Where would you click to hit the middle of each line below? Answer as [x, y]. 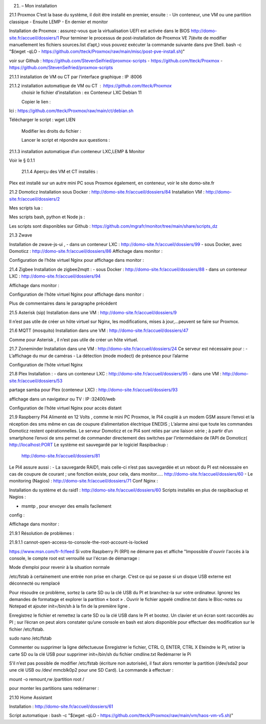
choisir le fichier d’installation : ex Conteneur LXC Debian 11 [82, 93]
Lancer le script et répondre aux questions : [66, 140]
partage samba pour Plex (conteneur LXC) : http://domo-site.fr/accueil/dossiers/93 [93, 390]
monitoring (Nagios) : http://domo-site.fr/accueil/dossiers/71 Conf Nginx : [83, 481]
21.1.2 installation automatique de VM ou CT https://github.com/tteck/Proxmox [90, 85]
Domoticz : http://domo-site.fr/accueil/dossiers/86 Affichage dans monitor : [86, 251]
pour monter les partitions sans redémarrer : [54, 688]
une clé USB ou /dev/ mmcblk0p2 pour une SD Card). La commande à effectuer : [91, 670]
